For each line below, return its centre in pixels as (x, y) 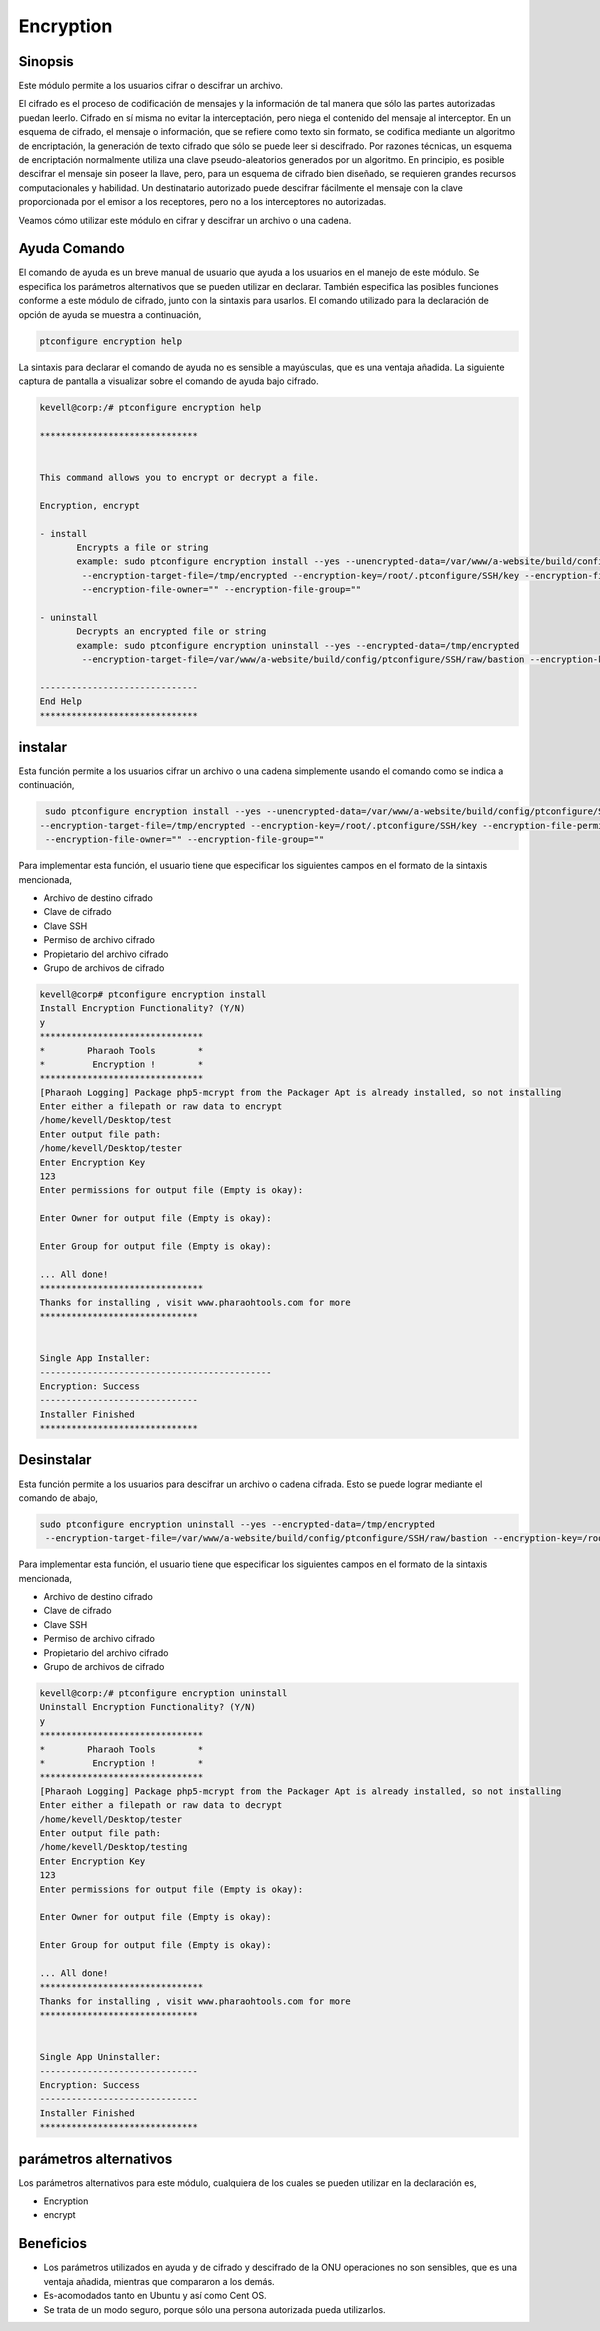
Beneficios (52, 2243)
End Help (61, 701)
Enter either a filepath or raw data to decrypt (161, 1805)
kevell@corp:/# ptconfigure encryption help (150, 407)
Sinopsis (46, 61)
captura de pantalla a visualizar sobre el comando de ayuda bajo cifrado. (168, 381)
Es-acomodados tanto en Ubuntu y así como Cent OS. (155, 2296)
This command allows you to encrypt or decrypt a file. (179, 477)
